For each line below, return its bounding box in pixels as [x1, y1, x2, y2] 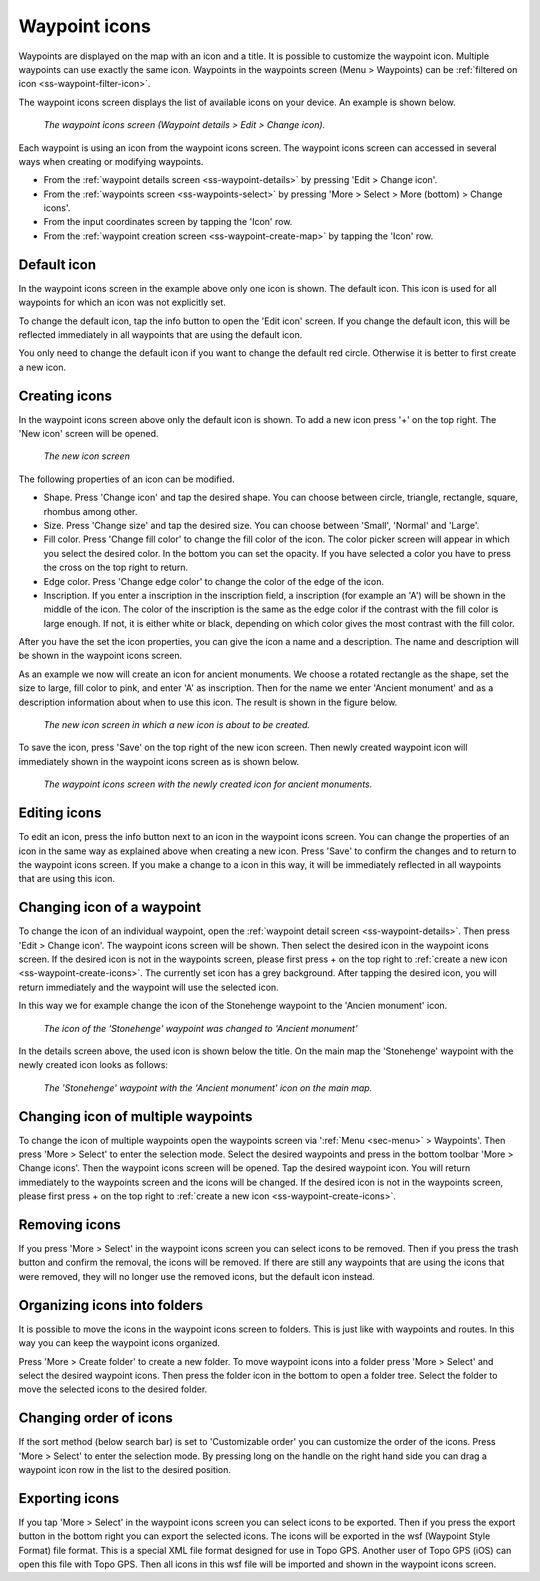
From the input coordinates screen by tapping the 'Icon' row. [43, 216, 293, 228]
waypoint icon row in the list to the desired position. [18, 1464, 232, 1476]
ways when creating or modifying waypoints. [18, 155, 204, 167]
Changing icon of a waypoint [18, 899, 202, 916]
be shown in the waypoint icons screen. [18, 650, 183, 662]
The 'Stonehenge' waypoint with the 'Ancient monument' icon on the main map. [43, 1081, 373, 1094]
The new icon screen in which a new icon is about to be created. [43, 719, 310, 731]
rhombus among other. [43, 505, 138, 517]
